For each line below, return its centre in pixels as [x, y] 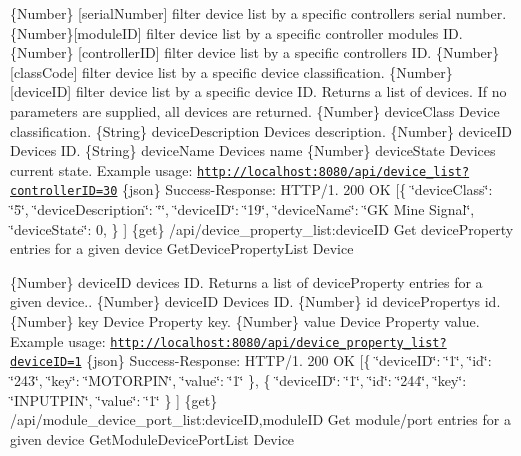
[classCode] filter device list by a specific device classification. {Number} [231, 71]
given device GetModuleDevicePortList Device [152, 438]
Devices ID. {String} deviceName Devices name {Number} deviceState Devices [253, 150]
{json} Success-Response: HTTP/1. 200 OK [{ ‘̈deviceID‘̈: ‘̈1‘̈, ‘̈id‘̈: [289, 360]
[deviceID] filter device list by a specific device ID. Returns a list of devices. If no [258, 91]
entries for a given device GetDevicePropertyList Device [182, 248]
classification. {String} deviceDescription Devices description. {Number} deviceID [261, 130]
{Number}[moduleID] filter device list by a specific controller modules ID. [236, 32]
